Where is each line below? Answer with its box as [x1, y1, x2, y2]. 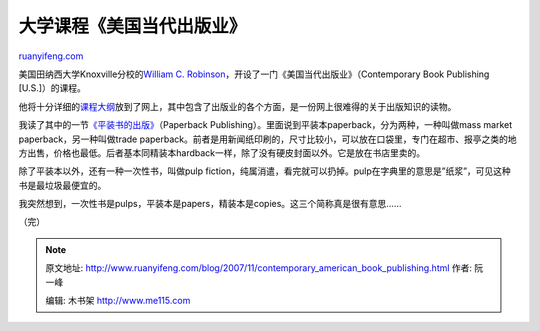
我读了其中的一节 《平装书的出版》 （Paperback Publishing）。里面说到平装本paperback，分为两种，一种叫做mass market [18, 119, 513, 131]
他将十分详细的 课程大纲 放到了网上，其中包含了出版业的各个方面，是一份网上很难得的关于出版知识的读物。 [18, 100, 457, 112]
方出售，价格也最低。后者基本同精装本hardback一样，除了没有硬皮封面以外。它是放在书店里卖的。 [18, 146, 425, 159]
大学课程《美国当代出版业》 [18, 15, 247, 37]
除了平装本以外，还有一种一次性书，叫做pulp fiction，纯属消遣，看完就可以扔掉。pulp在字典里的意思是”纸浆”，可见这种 [18, 165, 512, 177]
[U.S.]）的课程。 [18, 82, 87, 94]
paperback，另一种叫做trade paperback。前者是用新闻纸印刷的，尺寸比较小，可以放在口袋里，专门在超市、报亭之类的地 [18, 133, 517, 145]
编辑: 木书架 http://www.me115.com [45, 295, 191, 307]
